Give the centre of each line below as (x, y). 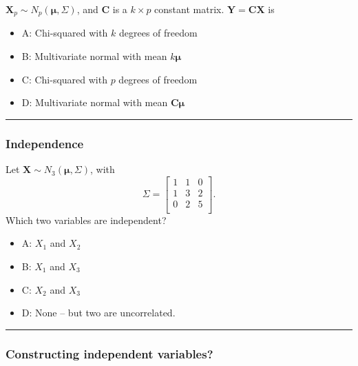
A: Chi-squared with (65, 33)
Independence (45, 143)
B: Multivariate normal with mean (94, 56)
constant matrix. (189, 9)
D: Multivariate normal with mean (95, 102)
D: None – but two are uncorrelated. (98, 313)
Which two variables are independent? (86, 220)
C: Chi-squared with (64, 79)
